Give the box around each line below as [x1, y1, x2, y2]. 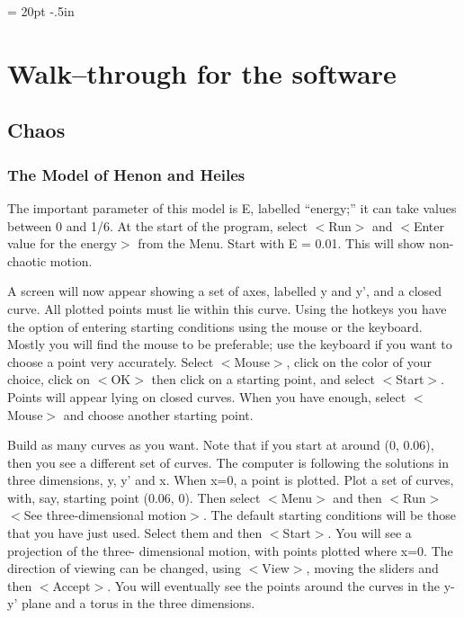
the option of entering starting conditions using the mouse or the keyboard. [7, 317, 423, 336]
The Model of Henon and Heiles [7, 163, 245, 185]
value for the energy [7, 234, 117, 253]
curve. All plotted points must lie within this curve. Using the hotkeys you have [7, 299, 447, 318]
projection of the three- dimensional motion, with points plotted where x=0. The [7, 541, 453, 560]
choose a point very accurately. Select [7, 352, 214, 371]
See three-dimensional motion [23, 506, 187, 524]
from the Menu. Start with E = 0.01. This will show [138, 234, 425, 253]
